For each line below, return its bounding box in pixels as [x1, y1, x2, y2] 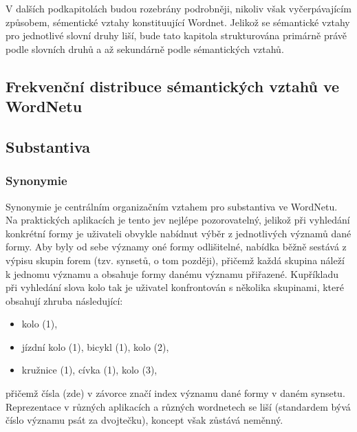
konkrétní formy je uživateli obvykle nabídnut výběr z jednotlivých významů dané [6, 226, 351, 240]
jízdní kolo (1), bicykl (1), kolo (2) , [21, 339, 169, 354]
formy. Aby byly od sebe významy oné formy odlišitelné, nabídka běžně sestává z [6, 239, 347, 254]
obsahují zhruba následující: [6, 293, 123, 307]
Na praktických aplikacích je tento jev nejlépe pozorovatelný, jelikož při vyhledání [6, 213, 350, 227]
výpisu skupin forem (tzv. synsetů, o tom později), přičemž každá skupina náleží [6, 252, 345, 267]
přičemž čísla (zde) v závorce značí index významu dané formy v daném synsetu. [6, 386, 345, 400]
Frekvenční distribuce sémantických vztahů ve [6, 75, 340, 96]
